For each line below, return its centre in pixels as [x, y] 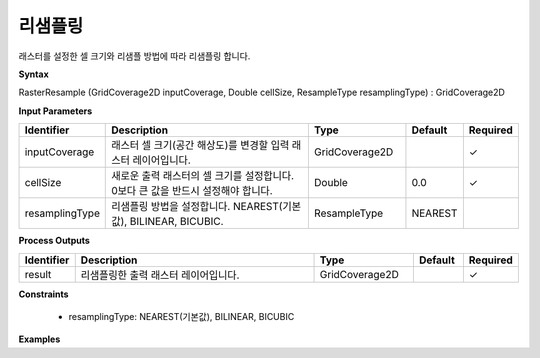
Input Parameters [55, 111]
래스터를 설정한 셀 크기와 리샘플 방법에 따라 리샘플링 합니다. [134, 56]
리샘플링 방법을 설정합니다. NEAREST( [197, 207]
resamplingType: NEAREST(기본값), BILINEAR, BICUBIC [181, 316]
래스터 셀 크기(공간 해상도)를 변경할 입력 [200, 145]
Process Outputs [54, 241]
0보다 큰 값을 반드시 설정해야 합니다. [192, 191]
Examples [39, 339]
